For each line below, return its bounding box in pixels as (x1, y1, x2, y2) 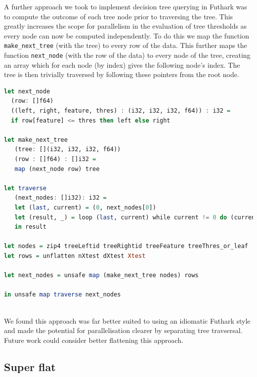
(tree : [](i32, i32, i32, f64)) (14, 146, 121, 153)
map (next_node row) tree (14, 165, 100, 172)
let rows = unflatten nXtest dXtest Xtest (4, 252, 146, 259)
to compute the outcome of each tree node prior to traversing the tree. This (4, 11, 233, 21)
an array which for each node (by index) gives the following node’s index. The (4, 59, 240, 70)
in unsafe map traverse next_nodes (4, 291, 121, 298)
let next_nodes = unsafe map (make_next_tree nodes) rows (4, 272, 199, 279)
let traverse (4, 184, 46, 192)
